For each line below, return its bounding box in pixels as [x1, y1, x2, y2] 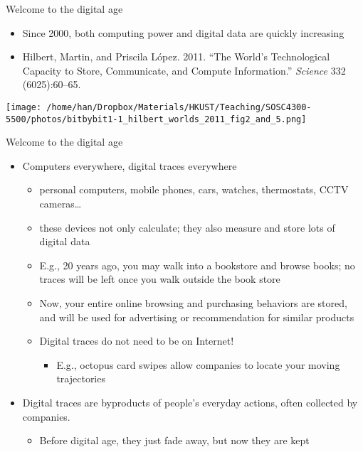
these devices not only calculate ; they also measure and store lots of [39, 220, 335, 235]
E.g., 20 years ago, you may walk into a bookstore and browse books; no [39, 257, 355, 272]
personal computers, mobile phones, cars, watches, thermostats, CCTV [39, 182, 349, 197]
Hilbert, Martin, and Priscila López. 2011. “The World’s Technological [22, 49, 330, 64]
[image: [6, 102, 42, 112]
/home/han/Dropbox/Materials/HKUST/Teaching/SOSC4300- [46, 102, 312, 112]
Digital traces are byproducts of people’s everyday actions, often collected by [22, 395, 358, 409]
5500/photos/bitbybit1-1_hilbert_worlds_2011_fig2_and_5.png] [6, 114, 307, 124]
